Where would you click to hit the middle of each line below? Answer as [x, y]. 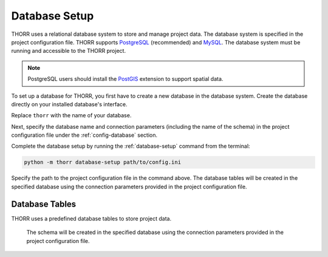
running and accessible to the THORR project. [69, 51]
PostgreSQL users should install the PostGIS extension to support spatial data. [125, 79]
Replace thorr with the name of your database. [71, 115]
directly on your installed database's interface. [69, 104]
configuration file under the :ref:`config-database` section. [84, 135]
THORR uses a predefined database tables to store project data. [91, 218]
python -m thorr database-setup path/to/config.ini [103, 162]
